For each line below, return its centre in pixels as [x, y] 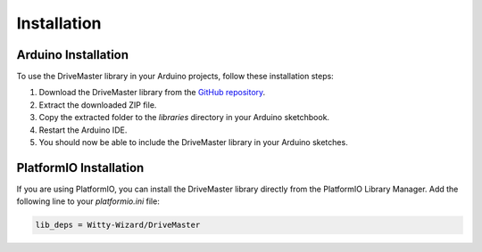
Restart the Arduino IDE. [83, 130]
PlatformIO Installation [80, 168]
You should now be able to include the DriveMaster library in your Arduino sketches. [193, 142]
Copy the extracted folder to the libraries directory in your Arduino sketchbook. [184, 118]
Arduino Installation [73, 55]
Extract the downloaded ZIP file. [98, 105]
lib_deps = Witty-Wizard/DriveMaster [118, 225]
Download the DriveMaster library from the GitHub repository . [152, 93]
